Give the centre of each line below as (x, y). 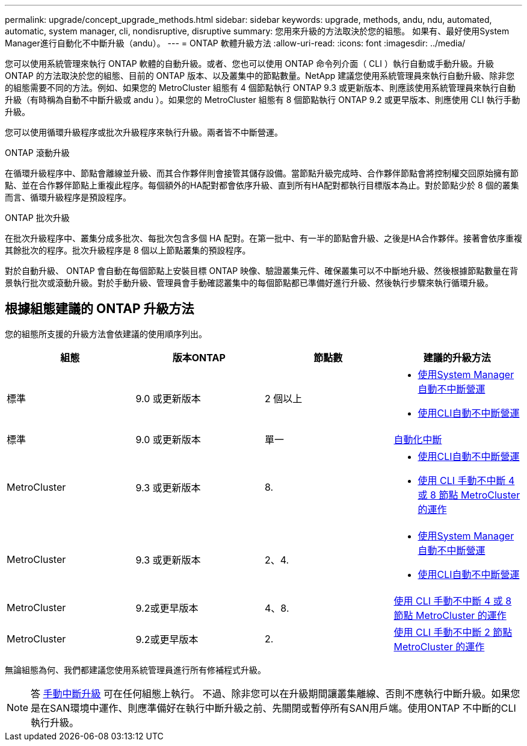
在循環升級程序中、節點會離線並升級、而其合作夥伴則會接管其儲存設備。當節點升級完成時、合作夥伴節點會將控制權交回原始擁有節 (262, 173)
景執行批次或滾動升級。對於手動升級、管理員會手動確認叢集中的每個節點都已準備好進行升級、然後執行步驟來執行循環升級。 (249, 283)
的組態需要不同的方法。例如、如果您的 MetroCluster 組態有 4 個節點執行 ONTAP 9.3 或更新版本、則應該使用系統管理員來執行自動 (260, 88)
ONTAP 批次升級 (37, 218)
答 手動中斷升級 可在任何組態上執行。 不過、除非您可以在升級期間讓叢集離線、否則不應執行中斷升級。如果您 (276, 693)
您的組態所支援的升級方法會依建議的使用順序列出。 (106, 334)
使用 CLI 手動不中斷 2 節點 (453, 632)
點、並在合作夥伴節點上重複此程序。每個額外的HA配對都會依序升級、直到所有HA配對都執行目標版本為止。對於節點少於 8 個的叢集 (262, 185)
